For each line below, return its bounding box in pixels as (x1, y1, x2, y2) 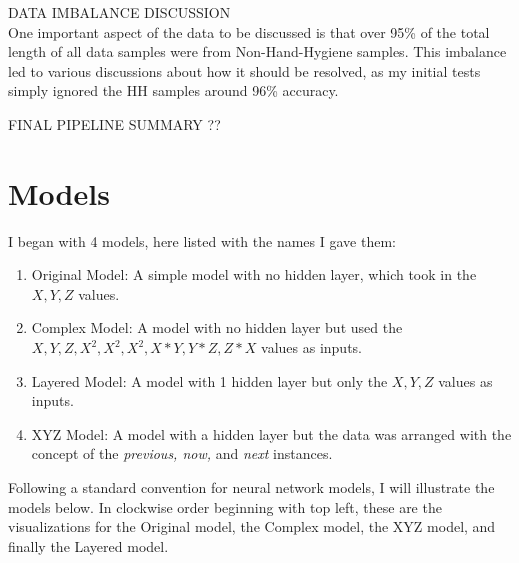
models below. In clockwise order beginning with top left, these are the (8, 496, 442, 517)
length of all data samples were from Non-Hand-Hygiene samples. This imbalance (8, 41, 507, 62)
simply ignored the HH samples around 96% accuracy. (8, 80, 339, 101)
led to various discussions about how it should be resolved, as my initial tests (8, 60, 481, 81)
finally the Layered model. (8, 535, 169, 556)
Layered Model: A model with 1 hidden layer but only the (31, 370, 388, 391)
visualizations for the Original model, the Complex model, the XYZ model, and (8, 516, 496, 537)
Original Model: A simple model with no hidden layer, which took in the (31, 264, 477, 285)
